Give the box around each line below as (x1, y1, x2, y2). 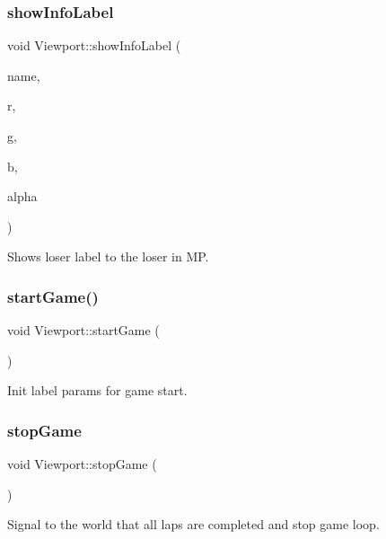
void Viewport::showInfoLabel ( (7, 36, 181, 55)
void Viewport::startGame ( (7, 321, 160, 340)
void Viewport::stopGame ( (7, 455, 157, 473)
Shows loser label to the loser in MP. (7, 247, 209, 266)
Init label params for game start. (7, 381, 188, 400)
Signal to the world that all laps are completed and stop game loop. (7, 515, 380, 534)
